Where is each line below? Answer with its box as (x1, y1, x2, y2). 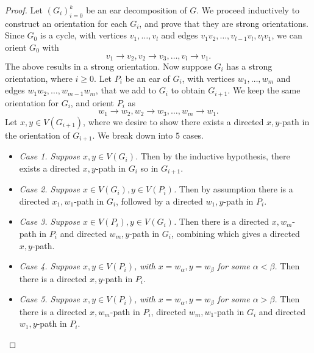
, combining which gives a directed (171, 227, 300, 239)
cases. (182, 128, 204, 141)
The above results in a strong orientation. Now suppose (5, 60, 212, 73)
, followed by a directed (116, 194, 203, 207)
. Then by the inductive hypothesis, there (135, 150, 290, 162)
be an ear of (125, 71, 170, 84)
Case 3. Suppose (19, 215, 80, 228)
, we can (271, 29, 302, 42)
